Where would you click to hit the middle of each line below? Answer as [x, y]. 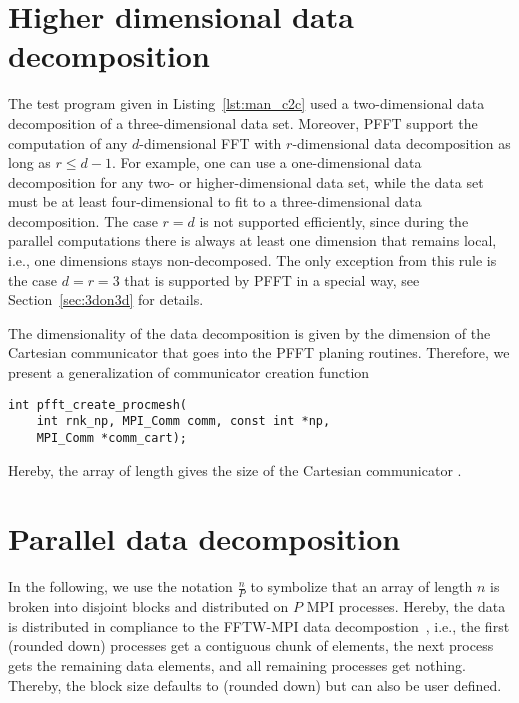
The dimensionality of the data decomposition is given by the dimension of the [249, 332]
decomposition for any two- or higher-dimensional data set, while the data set [246, 181]
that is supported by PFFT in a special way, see [272, 279]
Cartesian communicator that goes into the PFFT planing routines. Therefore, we [259, 352]
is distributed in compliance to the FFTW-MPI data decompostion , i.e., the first [259, 625]
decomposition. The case [83, 220]
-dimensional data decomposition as [401, 142]
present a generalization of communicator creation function [189, 372]
